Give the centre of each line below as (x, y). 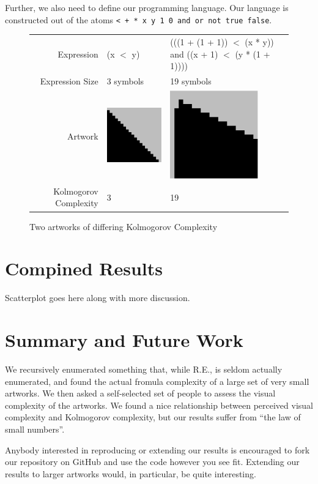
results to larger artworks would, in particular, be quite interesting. (131, 473)
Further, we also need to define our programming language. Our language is (147, 7)
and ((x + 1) (194, 54)
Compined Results (84, 268)
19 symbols (191, 81)
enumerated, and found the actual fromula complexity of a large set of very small (157, 381)
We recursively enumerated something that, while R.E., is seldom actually (144, 369)
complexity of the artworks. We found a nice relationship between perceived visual (159, 405)
